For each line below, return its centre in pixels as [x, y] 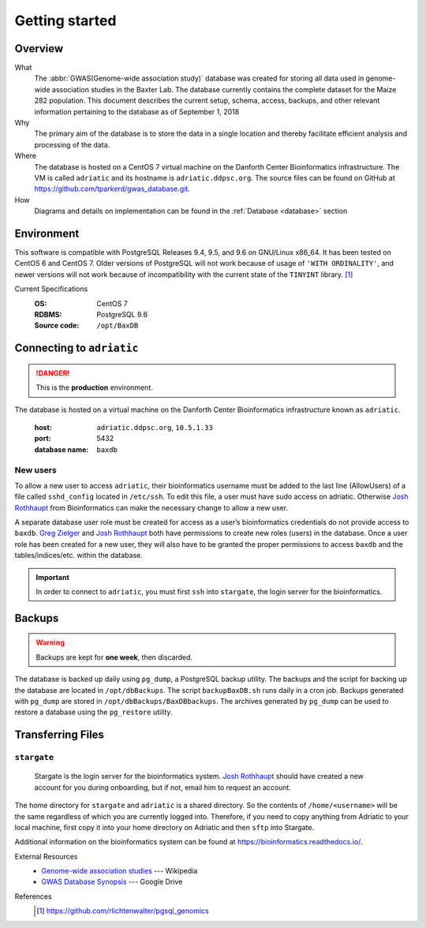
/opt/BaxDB [118, 326]
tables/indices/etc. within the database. [79, 556]
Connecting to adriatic [77, 348]
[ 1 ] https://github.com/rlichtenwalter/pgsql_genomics [123, 911]
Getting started [65, 21]
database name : [62, 449]
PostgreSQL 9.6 [122, 314]
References [33, 896]
